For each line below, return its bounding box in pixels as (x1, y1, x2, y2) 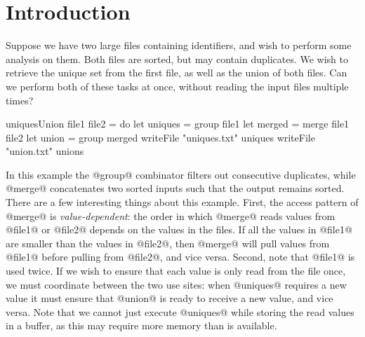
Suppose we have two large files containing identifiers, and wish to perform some (6, 38, 352, 53)
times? (6, 92, 34, 107)
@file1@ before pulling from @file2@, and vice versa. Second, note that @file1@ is (6, 249, 355, 264)
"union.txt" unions (6, 144, 84, 158)
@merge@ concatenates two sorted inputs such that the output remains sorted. (6, 181, 345, 195)
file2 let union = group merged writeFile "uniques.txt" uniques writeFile (6, 130, 315, 144)
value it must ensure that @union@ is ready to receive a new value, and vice (6, 291, 333, 305)
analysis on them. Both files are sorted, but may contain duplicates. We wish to (6, 51, 348, 66)
